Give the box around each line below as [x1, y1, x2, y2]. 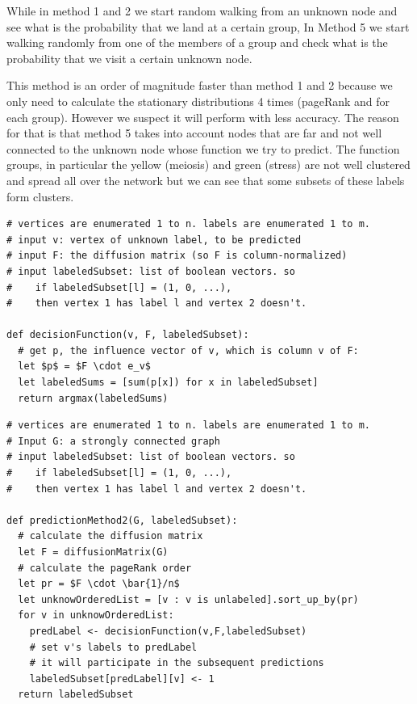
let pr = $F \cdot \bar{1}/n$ [18, 578, 180, 590]
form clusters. [6, 188, 74, 204]
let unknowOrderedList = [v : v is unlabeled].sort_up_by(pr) [18, 593, 359, 605]
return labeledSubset [18, 689, 134, 701]
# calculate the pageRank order [18, 562, 192, 574]
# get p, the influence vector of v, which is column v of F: [18, 344, 359, 356]
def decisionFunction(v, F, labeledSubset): [6, 329, 249, 341]
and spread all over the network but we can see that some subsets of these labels [6, 171, 405, 188]
